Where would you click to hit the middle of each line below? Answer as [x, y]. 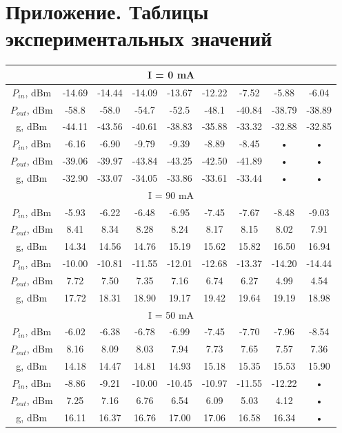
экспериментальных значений [139, 38]
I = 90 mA [171, 194]
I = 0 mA [171, 74]
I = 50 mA [171, 314]
